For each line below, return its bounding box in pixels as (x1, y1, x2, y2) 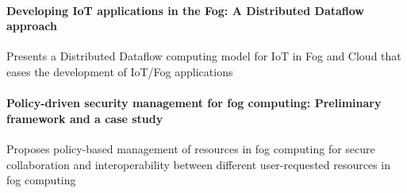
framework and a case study (6, 110, 163, 126)
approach (6, 17, 57, 34)
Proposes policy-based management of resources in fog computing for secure (6, 140, 375, 156)
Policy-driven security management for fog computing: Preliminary (6, 95, 382, 111)
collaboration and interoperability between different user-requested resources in (6, 156, 391, 172)
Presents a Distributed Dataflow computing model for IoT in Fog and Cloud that (6, 48, 401, 64)
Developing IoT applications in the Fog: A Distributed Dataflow (6, 2, 364, 18)
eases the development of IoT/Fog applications (6, 63, 233, 79)
